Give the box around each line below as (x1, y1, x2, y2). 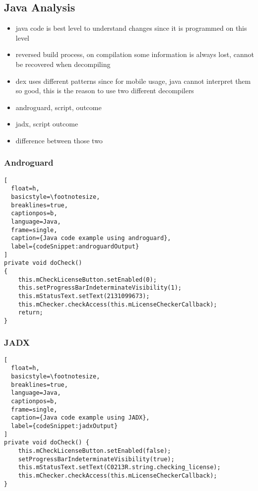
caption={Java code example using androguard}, (11, 235, 171, 242)
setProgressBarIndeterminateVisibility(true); (18, 455, 175, 463)
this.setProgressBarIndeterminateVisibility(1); (18, 284, 182, 292)
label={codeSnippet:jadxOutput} (11, 423, 118, 430)
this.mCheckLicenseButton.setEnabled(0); (18, 276, 157, 283)
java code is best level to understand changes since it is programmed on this (15, 23, 247, 33)
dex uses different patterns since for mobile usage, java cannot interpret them (15, 75, 251, 86)
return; (18, 309, 43, 316)
